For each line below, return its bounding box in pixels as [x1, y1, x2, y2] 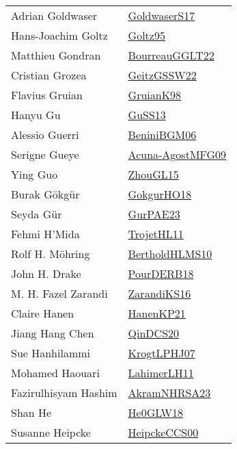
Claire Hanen [11, 305, 74, 321]
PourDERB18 [128, 266, 194, 281]
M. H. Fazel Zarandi [11, 285, 108, 301]
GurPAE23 [128, 206, 180, 222]
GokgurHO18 [128, 186, 192, 202]
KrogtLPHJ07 [128, 345, 195, 361]
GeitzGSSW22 [128, 67, 197, 83]
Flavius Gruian [11, 87, 83, 103]
